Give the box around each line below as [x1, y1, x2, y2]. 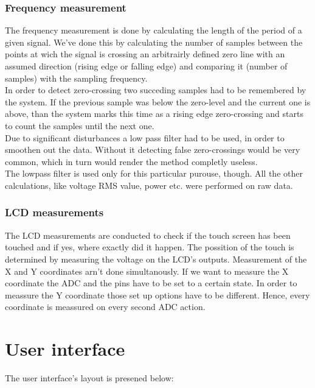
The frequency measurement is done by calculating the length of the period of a [5, 24, 302, 37]
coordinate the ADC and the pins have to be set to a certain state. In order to [5, 277, 297, 289]
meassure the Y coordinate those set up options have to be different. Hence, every [5, 288, 310, 301]
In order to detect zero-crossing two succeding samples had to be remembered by [5, 83, 306, 96]
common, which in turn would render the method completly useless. [5, 155, 258, 168]
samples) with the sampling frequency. [5, 71, 148, 84]
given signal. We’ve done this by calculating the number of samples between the [5, 35, 303, 48]
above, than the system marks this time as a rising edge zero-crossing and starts [5, 107, 303, 120]
